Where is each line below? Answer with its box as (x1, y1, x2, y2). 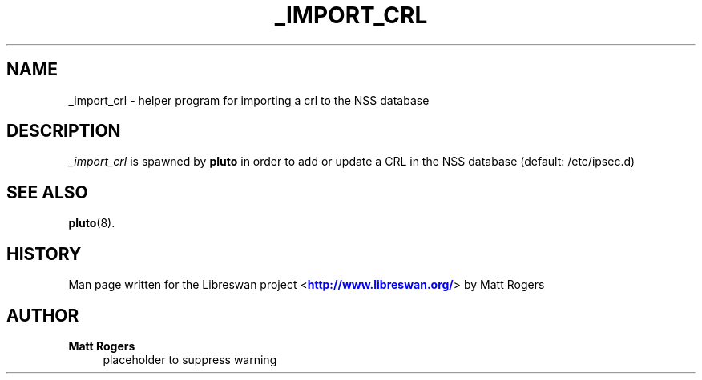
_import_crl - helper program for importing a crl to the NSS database (68, 93, 430, 107)
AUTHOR (6, 305, 79, 326)
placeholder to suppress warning (103, 352, 277, 366)
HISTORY (6, 243, 82, 264)
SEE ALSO (6, 182, 88, 202)
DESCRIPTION (6, 121, 121, 142)
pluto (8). (68, 216, 115, 230)
